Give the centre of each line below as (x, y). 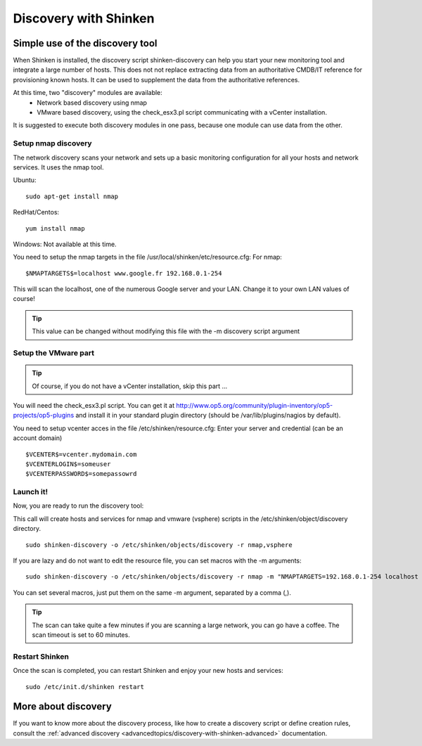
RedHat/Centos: (36, 212)
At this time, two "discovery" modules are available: (88, 93)
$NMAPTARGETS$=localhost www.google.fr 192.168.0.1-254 (124, 273)
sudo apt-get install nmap (72, 196)
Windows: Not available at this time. (65, 244)
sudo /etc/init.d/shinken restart (85, 687)
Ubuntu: (25, 180)
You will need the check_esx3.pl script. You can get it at (94, 405)
